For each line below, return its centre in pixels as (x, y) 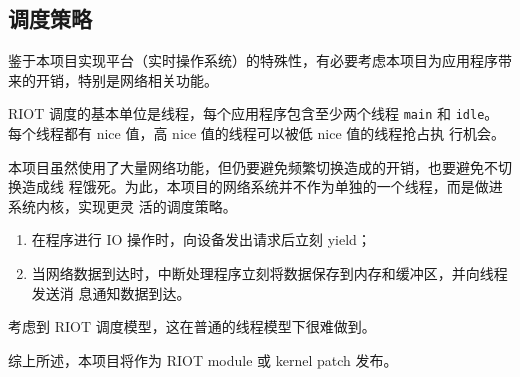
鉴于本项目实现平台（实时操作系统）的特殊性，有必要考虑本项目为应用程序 (253, 60)
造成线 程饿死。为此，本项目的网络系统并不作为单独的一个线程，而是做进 (262, 186)
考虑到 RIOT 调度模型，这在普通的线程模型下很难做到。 (192, 326)
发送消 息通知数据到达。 (111, 292)
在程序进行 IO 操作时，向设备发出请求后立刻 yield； (201, 239)
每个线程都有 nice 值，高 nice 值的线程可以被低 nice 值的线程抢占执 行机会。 (256, 133)
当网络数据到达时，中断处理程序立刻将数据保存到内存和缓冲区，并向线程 (269, 273)
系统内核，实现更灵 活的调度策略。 (122, 205)
